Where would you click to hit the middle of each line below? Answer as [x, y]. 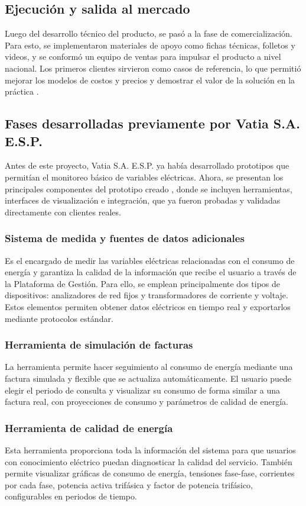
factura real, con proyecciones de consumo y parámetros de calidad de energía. [147, 402]
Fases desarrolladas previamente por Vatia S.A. [152, 123]
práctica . [22, 91]
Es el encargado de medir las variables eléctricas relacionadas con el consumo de [150, 260]
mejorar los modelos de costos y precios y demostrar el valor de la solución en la [150, 80]
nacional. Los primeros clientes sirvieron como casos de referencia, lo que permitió [153, 68]
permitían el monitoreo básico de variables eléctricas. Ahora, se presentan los [144, 177]
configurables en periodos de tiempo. [71, 496]
